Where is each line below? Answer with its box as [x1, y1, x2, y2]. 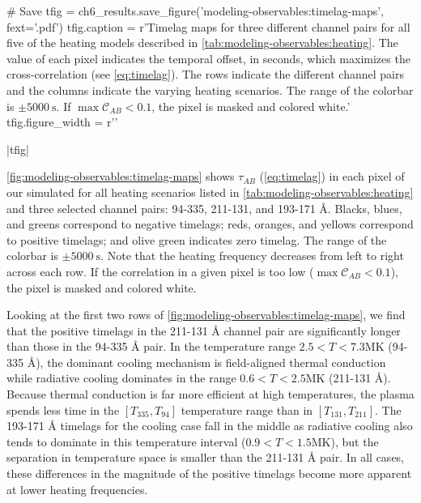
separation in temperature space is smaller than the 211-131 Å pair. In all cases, [6, 449, 405, 466]
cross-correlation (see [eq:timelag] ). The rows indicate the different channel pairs [6, 66, 404, 83]
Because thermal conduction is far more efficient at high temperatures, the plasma [6, 386, 415, 403]
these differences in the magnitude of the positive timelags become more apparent [6, 465, 412, 482]
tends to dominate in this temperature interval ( [6, 433, 246, 450]
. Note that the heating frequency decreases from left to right [100, 247, 404, 264]
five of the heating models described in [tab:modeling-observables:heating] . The [6, 34, 398, 51]
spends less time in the [6, 401, 120, 418]
